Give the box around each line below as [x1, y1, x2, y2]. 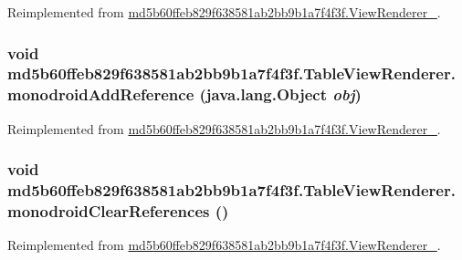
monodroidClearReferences [7, 200, 210, 223]
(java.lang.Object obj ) [199, 83, 362, 106]
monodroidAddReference [7, 83, 194, 106]
